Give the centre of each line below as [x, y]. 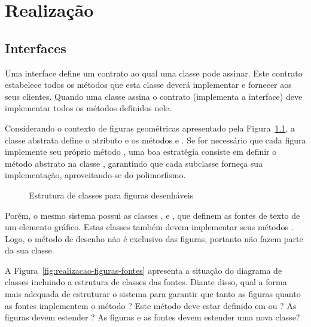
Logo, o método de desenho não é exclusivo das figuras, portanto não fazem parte [154, 238]
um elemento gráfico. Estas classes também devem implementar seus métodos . [149, 227]
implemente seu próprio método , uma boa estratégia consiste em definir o [141, 152]
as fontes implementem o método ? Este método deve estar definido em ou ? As [151, 305]
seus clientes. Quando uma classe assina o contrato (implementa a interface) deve [154, 96]
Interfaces [36, 48]
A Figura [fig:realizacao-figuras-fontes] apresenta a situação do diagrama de [144, 270]
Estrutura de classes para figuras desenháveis [111, 195]
